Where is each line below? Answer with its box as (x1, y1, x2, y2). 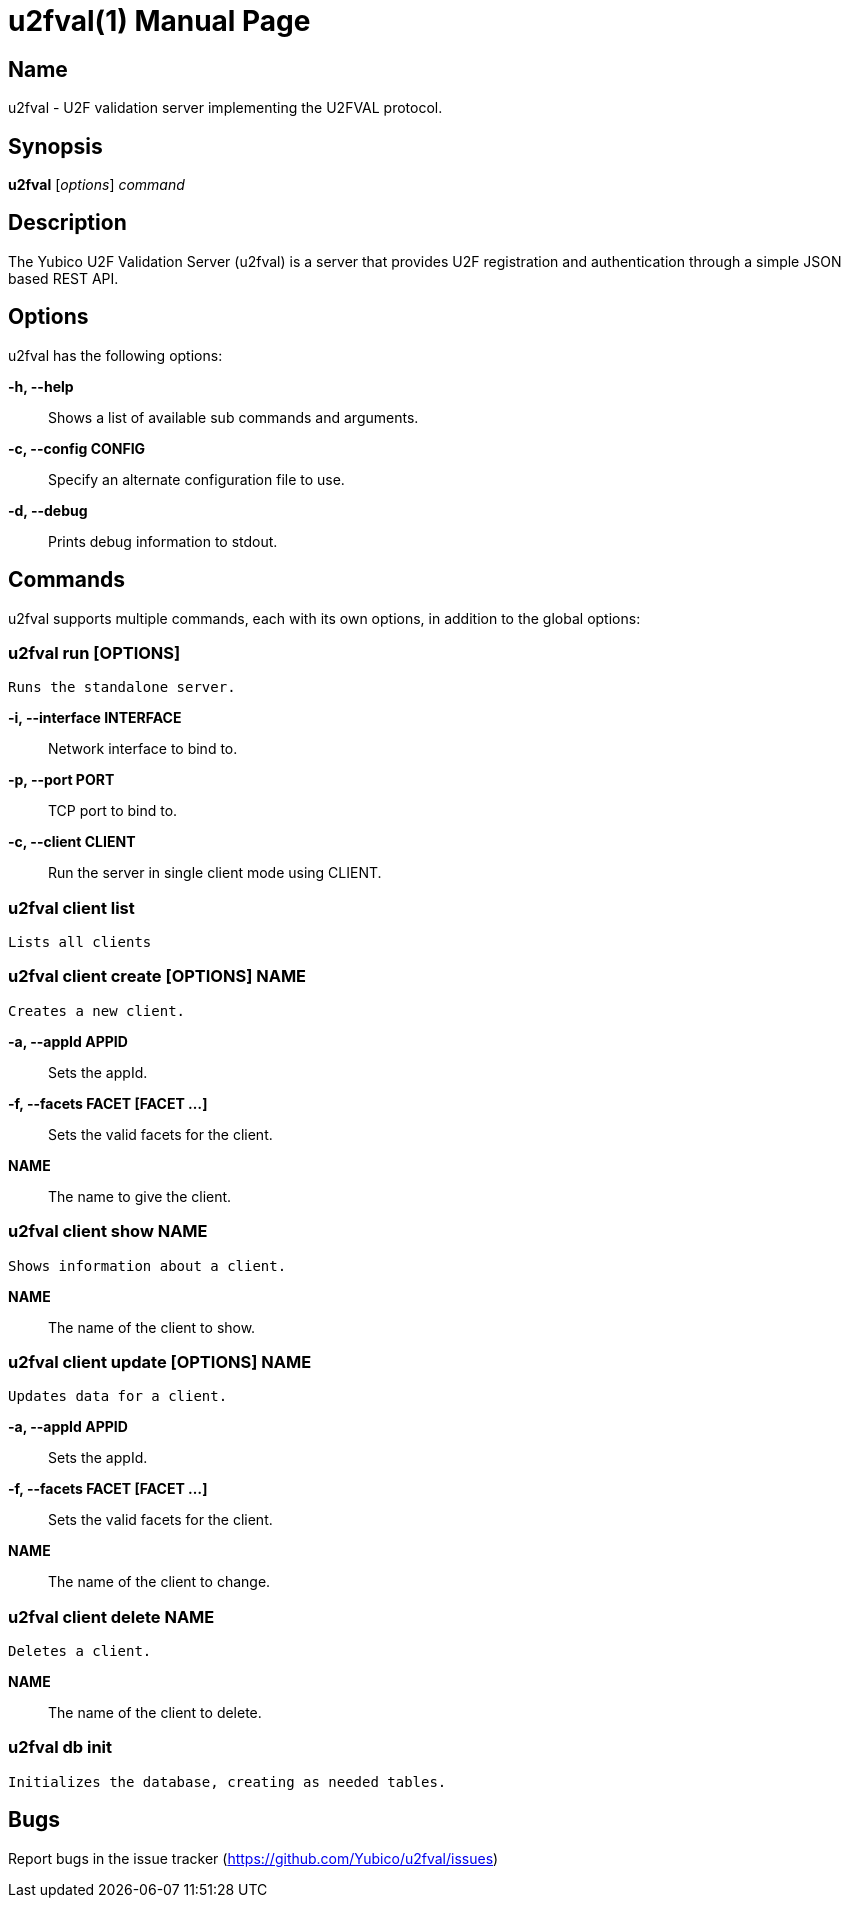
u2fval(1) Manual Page (8, 4, 311, 38)
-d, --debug (8, 501, 88, 519)
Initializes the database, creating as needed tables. (8, 1773, 447, 1790)
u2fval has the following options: (8, 346, 223, 364)
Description (8, 210, 127, 236)
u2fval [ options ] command (8, 176, 185, 194)
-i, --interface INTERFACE (8, 709, 182, 727)
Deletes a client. (8, 1643, 152, 1660)
